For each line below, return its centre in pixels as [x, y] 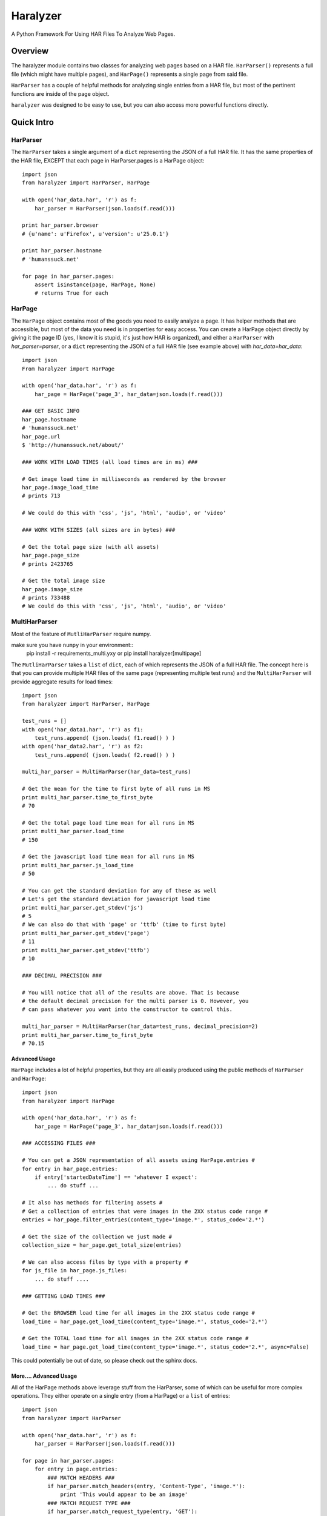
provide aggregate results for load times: [62, 682]
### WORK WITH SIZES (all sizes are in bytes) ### [99, 530]
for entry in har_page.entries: [70, 1169]
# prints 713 [41, 496]
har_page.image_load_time [61, 487]
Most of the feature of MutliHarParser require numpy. [81, 634]
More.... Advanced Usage [44, 1376]
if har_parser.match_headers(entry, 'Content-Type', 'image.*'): [147, 1486]
